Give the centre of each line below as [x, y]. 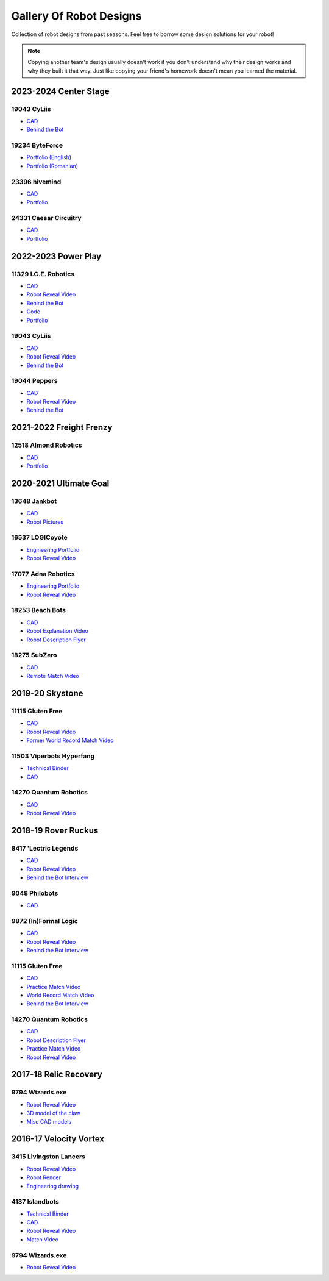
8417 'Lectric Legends [45, 848]
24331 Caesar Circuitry [46, 218]
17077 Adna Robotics [43, 574]
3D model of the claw [53, 1113]
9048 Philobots [35, 893]
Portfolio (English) [49, 157]
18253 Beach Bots [39, 610]
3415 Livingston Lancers [48, 1157]
